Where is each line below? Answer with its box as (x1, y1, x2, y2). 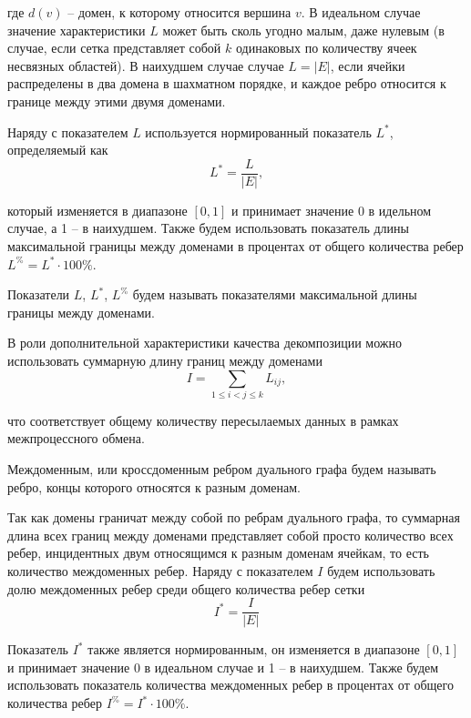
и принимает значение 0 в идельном (231, 200, 432, 219)
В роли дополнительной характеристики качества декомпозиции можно (7, 333, 403, 352)
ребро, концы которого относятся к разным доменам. (7, 477, 301, 496)
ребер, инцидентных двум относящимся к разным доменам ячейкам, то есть (7, 543, 429, 562)
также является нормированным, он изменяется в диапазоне (87, 640, 420, 659)
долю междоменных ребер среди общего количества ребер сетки (7, 579, 365, 598)
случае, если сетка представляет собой (7, 38, 221, 57)
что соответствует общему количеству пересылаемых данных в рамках (7, 410, 399, 430)
